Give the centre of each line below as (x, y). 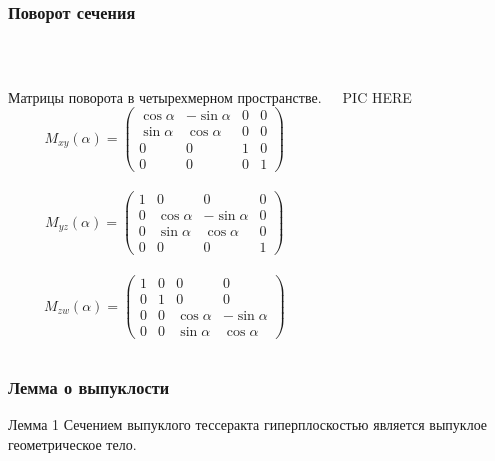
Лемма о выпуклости (89, 387)
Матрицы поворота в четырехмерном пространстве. (165, 96)
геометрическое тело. (72, 443)
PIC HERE (377, 96)
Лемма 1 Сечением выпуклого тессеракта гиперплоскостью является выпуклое (248, 424)
